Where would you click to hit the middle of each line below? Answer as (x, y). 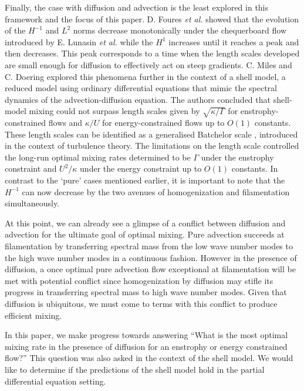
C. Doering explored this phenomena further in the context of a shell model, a (145, 76)
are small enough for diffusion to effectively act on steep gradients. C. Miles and (148, 64)
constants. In (255, 168)
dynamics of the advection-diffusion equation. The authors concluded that (138, 99)
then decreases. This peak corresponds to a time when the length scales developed (152, 53)
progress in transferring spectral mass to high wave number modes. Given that (146, 292)
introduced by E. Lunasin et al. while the (79, 41)
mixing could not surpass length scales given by (114, 111)
